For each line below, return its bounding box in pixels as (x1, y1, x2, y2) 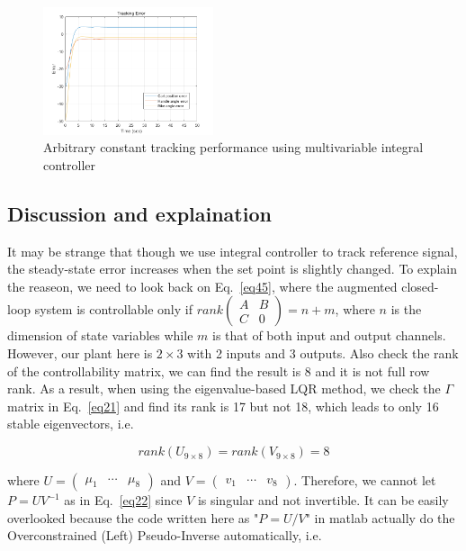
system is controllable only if (34, 300, 193, 319)
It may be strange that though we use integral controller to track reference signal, (7, 241, 458, 260)
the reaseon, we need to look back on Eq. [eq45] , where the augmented (7, 276, 398, 295)
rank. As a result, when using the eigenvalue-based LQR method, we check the (7, 379, 441, 398)
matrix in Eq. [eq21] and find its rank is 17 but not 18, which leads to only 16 (7, 396, 439, 415)
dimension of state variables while (7, 326, 193, 345)
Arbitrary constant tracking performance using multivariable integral (43, 138, 424, 157)
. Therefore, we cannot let (293, 471, 436, 490)
